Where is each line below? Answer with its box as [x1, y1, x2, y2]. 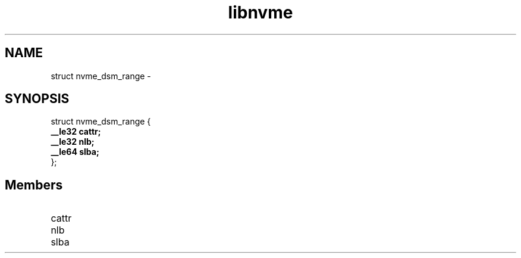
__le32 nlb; [51, 136, 95, 147]
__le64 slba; [51, 147, 99, 157]
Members [5, 177, 63, 192]
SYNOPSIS [5, 91, 70, 107]
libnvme [228, 2, 293, 23]
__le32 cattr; [51, 126, 101, 137]
